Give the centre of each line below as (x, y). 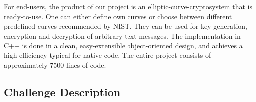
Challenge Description (62, 91)
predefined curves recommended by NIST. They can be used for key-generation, (126, 26)
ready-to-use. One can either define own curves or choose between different (118, 16)
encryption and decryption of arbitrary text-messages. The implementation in (122, 35)
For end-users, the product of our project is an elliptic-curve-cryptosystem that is (128, 6)
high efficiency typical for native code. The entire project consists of (108, 55)
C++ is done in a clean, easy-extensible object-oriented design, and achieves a (123, 45)
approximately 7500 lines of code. (55, 65)
